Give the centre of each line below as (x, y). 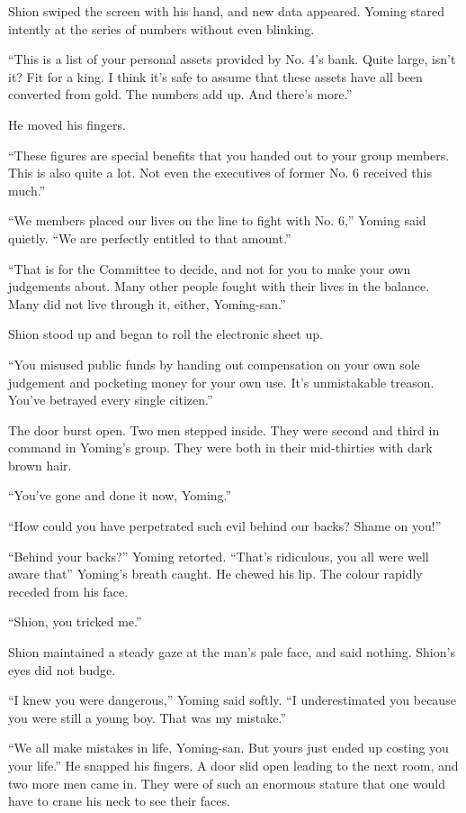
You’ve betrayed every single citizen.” (111, 400)
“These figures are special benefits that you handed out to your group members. (229, 155)
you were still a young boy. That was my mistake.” (148, 717)
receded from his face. (68, 591)
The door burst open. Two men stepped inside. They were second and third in (224, 429)
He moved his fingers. (67, 124)
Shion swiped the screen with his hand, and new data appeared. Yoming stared (227, 11)
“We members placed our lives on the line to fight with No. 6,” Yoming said (217, 220)
